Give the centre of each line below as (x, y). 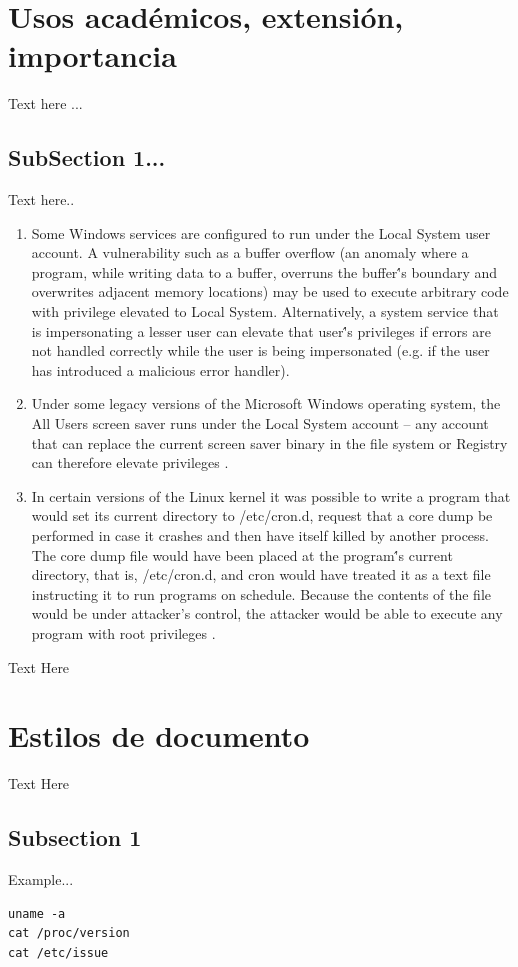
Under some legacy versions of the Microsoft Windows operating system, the (266, 403)
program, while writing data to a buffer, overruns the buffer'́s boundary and (264, 271)
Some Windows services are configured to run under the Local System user (261, 232)
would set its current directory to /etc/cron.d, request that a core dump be (262, 515)
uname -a (37, 913)
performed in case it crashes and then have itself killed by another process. (260, 535)
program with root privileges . (123, 632)
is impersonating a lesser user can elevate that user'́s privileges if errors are (261, 330)
